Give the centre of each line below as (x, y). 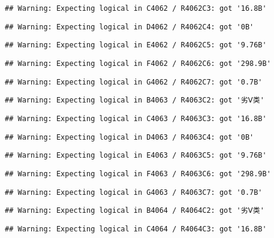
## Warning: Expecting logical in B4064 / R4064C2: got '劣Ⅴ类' (135, 211)
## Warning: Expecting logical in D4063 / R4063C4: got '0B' (130, 137)
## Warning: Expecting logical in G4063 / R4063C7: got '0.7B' (134, 192)
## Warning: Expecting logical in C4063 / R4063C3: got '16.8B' (136, 118)
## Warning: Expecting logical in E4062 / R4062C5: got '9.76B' (136, 45)
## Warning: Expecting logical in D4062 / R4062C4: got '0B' (130, 27)
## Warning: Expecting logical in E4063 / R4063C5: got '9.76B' (136, 156)
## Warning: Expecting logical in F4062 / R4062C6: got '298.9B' (138, 63)
